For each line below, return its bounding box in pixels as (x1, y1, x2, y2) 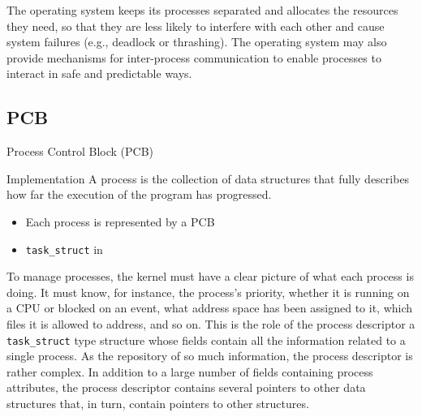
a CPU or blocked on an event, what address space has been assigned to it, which (6, 299, 413, 316)
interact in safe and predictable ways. (6, 65, 192, 82)
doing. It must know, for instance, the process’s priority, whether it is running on (6, 283, 410, 300)
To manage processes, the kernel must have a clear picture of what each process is (6, 268, 414, 285)
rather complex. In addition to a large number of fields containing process (6, 363, 373, 380)
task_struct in (25, 240, 103, 257)
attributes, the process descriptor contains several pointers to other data (6, 379, 366, 396)
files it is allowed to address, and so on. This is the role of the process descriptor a (6, 315, 416, 332)
